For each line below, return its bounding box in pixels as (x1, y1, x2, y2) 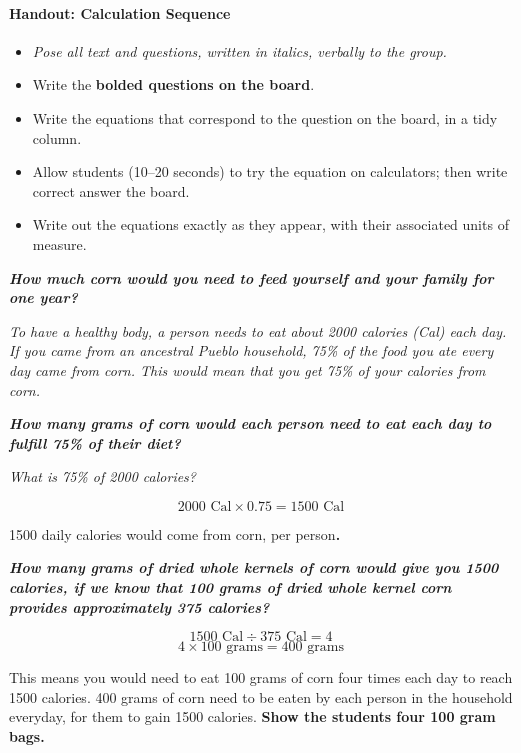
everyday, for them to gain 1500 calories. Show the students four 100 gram (9, 706, 496, 727)
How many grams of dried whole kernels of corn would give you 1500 (9, 557, 499, 578)
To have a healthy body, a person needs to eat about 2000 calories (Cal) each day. (9, 320, 507, 341)
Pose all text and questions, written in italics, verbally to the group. (32, 40, 447, 61)
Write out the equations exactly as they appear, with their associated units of (32, 214, 509, 235)
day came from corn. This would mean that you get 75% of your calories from (9, 359, 486, 380)
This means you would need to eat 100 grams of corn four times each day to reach (9, 667, 513, 688)
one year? (9, 287, 78, 308)
